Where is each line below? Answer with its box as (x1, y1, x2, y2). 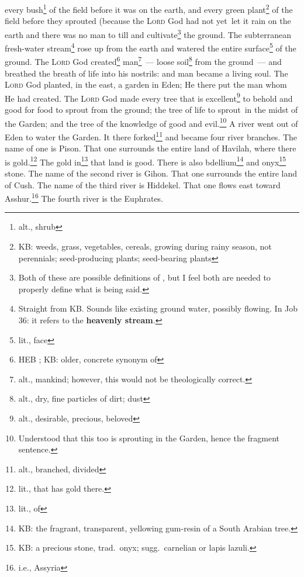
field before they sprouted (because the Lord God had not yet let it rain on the (5, 15, 291, 27)
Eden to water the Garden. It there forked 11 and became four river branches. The (5, 129, 298, 143)
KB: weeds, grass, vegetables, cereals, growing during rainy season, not (18, 240, 272, 252)
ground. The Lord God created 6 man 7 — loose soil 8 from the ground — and (5, 54, 282, 67)
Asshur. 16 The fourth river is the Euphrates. (5, 191, 164, 204)
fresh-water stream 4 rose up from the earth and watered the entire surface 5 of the (5, 40, 296, 54)
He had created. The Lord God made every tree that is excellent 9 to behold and (5, 90, 293, 104)
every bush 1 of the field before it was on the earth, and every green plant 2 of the (5, 2, 293, 15)
